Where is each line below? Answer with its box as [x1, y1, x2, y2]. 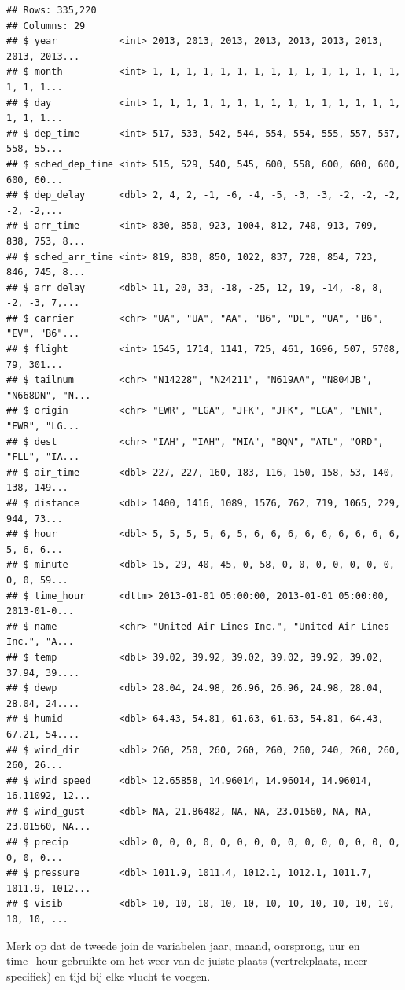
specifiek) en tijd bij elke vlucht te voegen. [6, 967, 211, 984]
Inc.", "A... [6, 636, 74, 648]
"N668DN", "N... [6, 389, 91, 401]
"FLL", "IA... [6, 451, 80, 463]
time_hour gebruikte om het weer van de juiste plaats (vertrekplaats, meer [6, 952, 368, 969]
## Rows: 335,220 [6, 5, 97, 16]
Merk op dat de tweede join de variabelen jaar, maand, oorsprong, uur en [6, 937, 360, 953]
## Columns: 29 [6, 20, 86, 31]
